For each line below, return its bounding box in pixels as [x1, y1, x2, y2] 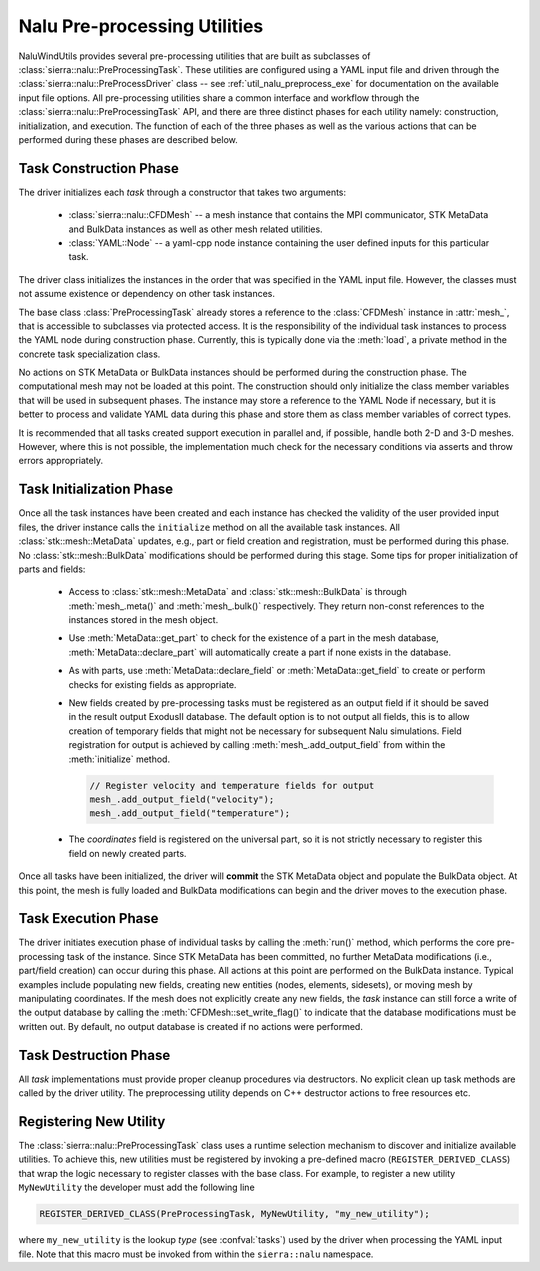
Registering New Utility [18, 1113, 166, 1130]
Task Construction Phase [18, 160, 179, 177]
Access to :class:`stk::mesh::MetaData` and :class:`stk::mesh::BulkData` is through [68, 586, 407, 598]
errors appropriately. [18, 455, 104, 467]
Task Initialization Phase [18, 481, 174, 498]
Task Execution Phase [18, 910, 159, 927]
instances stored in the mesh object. [68, 614, 219, 626]
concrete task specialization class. [18, 348, 161, 360]
